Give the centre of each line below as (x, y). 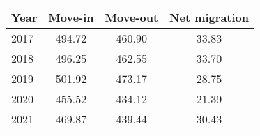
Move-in (71, 17)
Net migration (209, 17)
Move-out (132, 17)
